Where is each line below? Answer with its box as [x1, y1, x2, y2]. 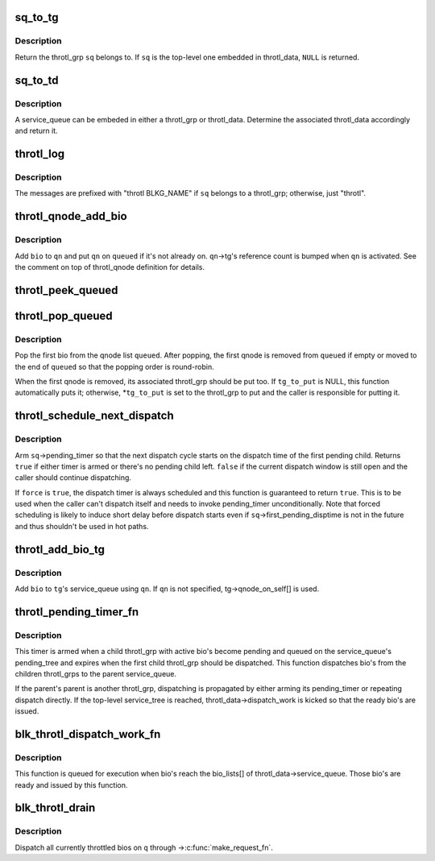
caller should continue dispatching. [14, 473, 132, 482]
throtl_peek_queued [14, 283, 118, 297]
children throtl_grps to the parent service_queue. [14, 669, 177, 678]
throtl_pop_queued [14, 308, 113, 322]
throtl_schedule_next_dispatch [14, 409, 175, 423]
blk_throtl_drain [14, 801, 96, 815]
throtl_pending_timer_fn [14, 605, 139, 619]
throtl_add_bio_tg [14, 542, 105, 556]
